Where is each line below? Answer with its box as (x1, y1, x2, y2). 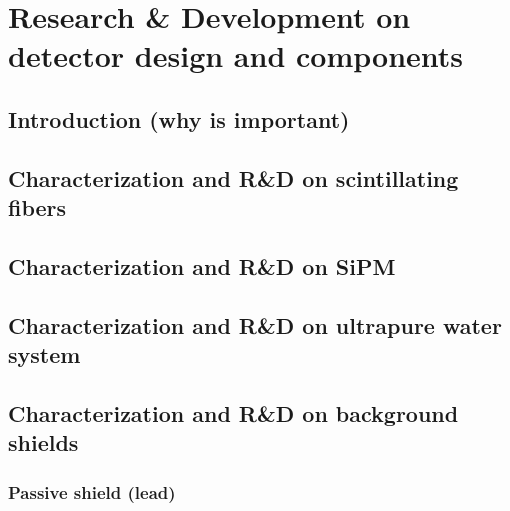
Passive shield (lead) (8, 479, 176, 504)
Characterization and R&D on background (8, 397, 459, 428)
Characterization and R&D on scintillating (8, 162, 459, 193)
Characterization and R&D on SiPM (8, 250, 396, 281)
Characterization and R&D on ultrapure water (8, 309, 502, 340)
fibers (8, 192, 67, 223)
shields (8, 427, 79, 458)
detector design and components (8, 35, 464, 76)
